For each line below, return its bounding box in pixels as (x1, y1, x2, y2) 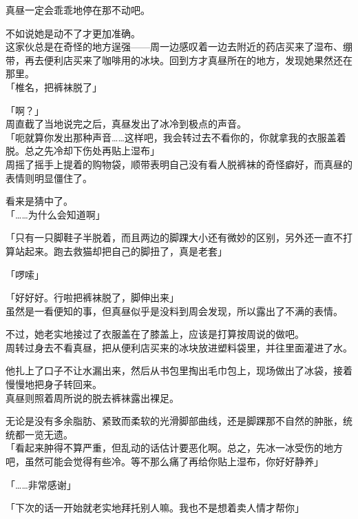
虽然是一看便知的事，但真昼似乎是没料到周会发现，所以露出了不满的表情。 (6, 303, 343, 318)
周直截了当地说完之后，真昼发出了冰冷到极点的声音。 (6, 116, 246, 131)
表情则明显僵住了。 (6, 170, 92, 185)
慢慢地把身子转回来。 (6, 377, 102, 391)
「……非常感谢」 (6, 477, 76, 491)
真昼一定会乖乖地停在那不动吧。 (6, 3, 150, 17)
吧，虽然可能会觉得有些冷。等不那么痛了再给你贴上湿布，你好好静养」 (6, 454, 324, 469)
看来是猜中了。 (6, 194, 73, 208)
